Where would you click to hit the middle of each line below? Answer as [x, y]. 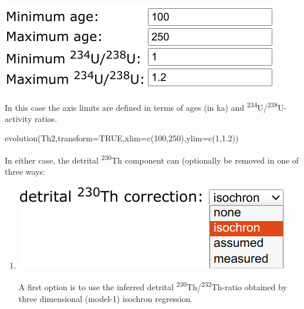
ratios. [46, 118]
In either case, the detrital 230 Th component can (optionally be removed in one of [152, 159]
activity [18, 118]
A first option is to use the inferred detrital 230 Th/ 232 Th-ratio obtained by [153, 286]
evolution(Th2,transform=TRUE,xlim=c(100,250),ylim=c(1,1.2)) [122, 138]
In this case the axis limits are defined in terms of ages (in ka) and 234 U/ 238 [141, 106]
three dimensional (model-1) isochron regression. [106, 298]
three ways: [25, 172]
